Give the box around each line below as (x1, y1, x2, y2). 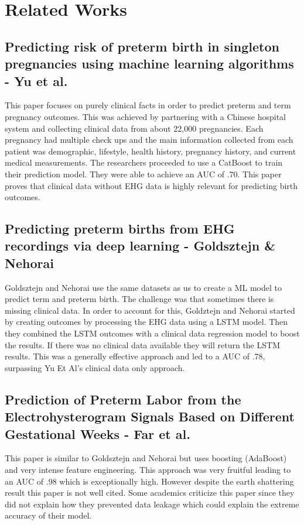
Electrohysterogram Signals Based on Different (5, 407, 295, 426)
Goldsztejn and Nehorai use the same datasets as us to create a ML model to (5, 281, 282, 293)
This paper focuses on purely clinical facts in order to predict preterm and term (5, 99, 291, 111)
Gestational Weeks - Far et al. (5, 424, 190, 442)
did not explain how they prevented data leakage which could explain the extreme (5, 497, 299, 510)
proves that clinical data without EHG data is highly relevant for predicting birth (5, 179, 298, 191)
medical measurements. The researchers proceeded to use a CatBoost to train (5, 156, 283, 169)
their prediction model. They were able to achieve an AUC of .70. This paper (5, 167, 282, 180)
